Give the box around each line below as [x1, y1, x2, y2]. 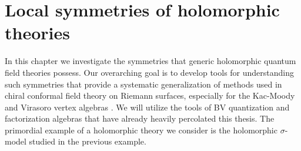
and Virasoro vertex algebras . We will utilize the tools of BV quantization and [5, 100, 290, 113]
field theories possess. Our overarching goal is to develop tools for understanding [5, 66, 295, 78]
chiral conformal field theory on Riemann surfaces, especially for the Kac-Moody [5, 89, 295, 102]
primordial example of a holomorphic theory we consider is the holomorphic [5, 123, 277, 136]
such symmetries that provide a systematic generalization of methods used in [5, 78, 282, 90]
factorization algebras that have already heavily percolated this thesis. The [5, 112, 275, 125]
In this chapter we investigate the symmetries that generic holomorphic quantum [5, 55, 296, 67]
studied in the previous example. [29, 135, 146, 147]
